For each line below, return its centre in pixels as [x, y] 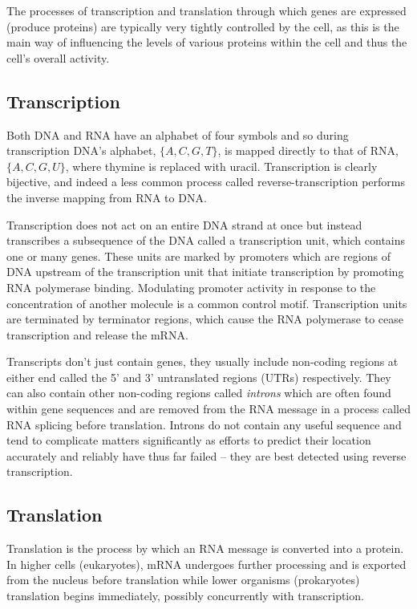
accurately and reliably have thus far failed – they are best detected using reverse [206, 455]
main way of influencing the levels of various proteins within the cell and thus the [207, 42]
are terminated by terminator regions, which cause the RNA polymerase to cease [205, 319]
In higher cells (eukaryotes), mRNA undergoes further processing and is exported [206, 564]
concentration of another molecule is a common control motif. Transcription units [207, 303]
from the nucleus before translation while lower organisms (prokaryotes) [183, 580]
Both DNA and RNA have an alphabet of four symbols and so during [178, 134]
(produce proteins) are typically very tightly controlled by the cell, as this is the [203, 26]
